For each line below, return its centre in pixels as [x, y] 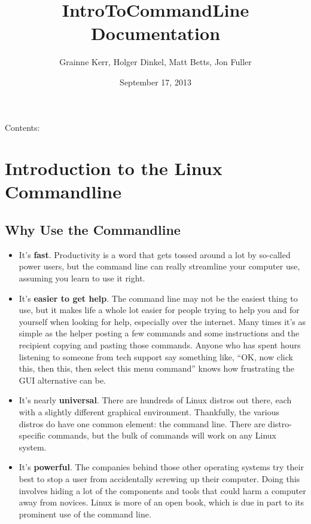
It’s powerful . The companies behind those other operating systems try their [161, 467]
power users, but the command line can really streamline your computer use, [159, 266]
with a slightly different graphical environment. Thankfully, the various [149, 411]
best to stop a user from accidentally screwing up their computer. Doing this [159, 478]
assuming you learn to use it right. [82, 278]
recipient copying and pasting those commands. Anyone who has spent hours [160, 345]
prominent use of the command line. [85, 514]
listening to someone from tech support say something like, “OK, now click [156, 356]
